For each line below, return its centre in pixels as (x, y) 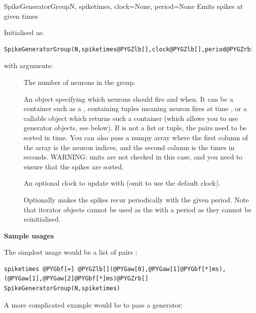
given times (21, 16)
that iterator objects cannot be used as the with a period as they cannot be (138, 209)
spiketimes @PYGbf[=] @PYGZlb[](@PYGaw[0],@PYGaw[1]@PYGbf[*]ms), (115, 269)
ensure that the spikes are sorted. (74, 166)
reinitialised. (42, 219)
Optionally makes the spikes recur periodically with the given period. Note (136, 199)
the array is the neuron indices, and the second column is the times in (129, 147)
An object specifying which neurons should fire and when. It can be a (128, 98)
